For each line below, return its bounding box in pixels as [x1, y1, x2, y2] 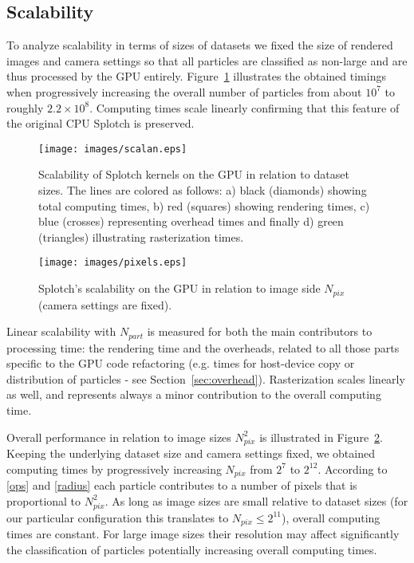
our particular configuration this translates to [6, 509, 229, 526]
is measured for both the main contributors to [147, 323, 373, 340]
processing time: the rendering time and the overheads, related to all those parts [6, 339, 400, 356]
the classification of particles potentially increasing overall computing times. [6, 541, 377, 557]
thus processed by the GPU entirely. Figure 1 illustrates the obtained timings [6, 68, 386, 85]
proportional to [6, 492, 81, 509]
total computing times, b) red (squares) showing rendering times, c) [38, 197, 370, 214]
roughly [6, 99, 44, 116]
